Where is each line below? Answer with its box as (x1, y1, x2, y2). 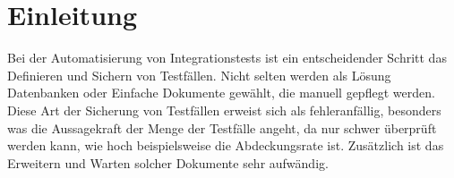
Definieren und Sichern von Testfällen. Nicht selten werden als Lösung (7, 65, 391, 84)
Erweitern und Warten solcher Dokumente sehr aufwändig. (7, 153, 329, 172)
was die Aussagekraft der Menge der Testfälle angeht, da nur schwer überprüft (7, 118, 437, 137)
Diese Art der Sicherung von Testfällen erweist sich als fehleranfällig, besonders (7, 100, 441, 119)
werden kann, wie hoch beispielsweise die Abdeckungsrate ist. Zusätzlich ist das (7, 136, 444, 155)
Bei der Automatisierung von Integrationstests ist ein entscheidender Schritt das (7, 48, 447, 67)
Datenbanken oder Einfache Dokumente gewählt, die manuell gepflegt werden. (7, 83, 435, 102)
